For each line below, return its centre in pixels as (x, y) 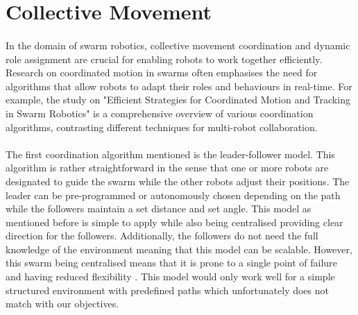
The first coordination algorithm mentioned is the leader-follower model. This (170, 154)
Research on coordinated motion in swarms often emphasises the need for (162, 73)
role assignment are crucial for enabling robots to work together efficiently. (164, 59)
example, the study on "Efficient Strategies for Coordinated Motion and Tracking (178, 100)
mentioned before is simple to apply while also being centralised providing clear (174, 222)
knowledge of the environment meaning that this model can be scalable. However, (179, 249)
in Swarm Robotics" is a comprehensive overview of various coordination (160, 113)
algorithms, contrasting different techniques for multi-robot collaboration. (162, 127)
